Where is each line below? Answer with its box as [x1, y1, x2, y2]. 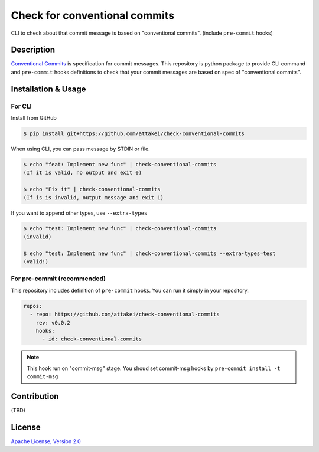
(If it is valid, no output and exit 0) [23, 169, 142, 176]
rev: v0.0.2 [35, 319, 71, 326]
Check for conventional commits [11, 9, 174, 22]
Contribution [11, 391, 59, 401]
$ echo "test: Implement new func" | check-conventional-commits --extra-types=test [23, 250, 276, 257]
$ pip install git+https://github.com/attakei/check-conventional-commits [23, 130, 245, 137]
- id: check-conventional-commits [42, 336, 142, 342]
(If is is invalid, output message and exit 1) [23, 194, 164, 201]
